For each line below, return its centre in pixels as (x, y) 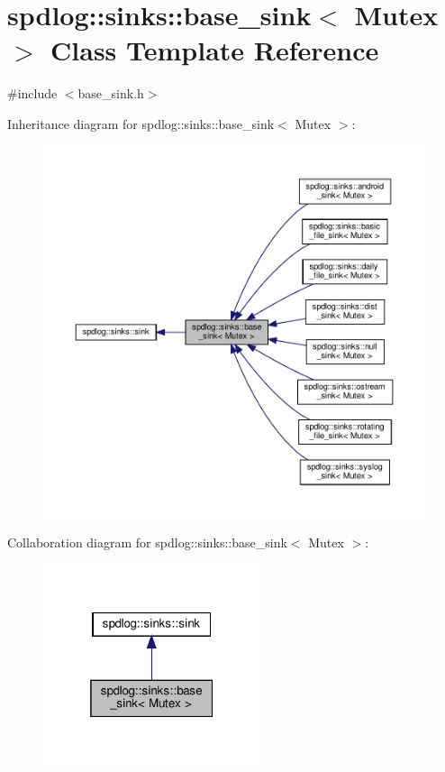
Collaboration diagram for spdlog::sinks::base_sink (147, 542)
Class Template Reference (215, 50)
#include (32, 93)
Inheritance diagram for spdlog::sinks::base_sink (141, 123)
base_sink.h (111, 93)
